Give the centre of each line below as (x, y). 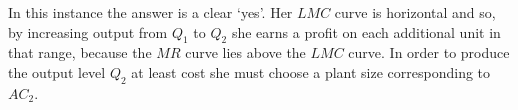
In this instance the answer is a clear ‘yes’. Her (150, 12)
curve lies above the (245, 52)
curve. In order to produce (429, 52)
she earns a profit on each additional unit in (366, 31)
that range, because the (80, 52)
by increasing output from (88, 31)
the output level (57, 71)
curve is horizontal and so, (415, 12)
